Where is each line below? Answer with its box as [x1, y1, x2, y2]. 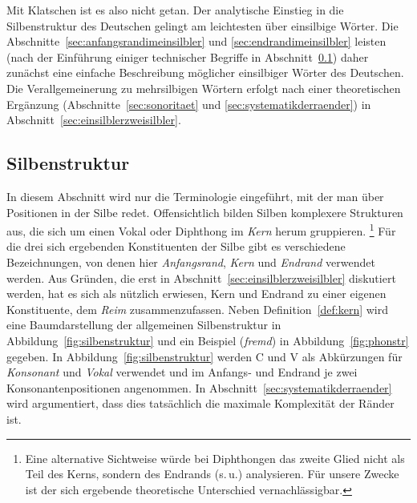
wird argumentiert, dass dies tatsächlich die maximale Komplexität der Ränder [6, 395, 395, 412]
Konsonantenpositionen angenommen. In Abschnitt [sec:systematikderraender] [6, 379, 392, 396]
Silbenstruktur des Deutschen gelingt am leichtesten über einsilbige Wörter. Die [6, 17, 399, 34]
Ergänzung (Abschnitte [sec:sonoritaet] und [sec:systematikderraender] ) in [6, 95, 371, 112]
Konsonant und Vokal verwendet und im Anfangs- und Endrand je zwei [6, 364, 358, 380]
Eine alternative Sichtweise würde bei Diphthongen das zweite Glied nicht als [25, 449, 405, 466]
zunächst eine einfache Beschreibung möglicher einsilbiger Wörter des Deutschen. [6, 64, 404, 81]
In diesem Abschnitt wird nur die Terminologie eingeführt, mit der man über [6, 187, 384, 204]
